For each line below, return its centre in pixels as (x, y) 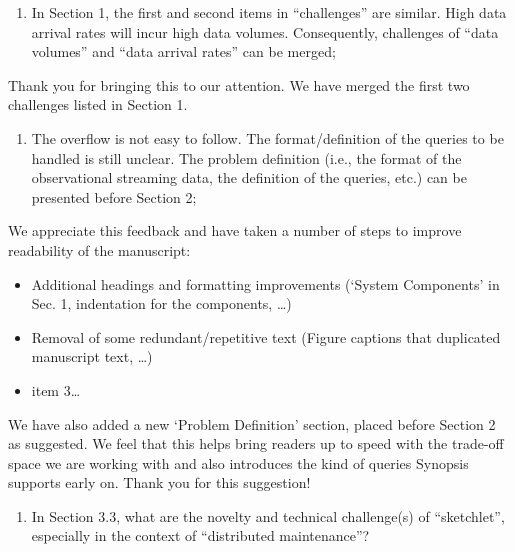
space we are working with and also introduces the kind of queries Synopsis (238, 462)
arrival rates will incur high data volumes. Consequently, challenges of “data (265, 31)
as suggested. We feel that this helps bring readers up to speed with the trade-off (256, 443)
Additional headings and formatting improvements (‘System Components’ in (265, 283)
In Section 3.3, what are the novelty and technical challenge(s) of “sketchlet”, (268, 515)
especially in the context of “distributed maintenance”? (200, 535)
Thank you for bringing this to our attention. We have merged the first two (239, 84)
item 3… (56, 389)
